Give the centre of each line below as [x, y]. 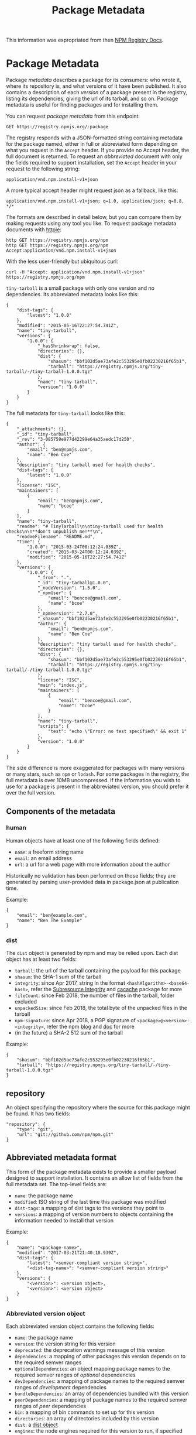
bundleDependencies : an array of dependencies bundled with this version [102, 1393]
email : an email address [43, 858]
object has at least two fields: [42, 959]
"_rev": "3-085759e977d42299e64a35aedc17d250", [75, 440]
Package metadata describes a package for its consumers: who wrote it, [94, 80]
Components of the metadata [61, 811]
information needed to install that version [64, 1220]
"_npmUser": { [54, 593]
